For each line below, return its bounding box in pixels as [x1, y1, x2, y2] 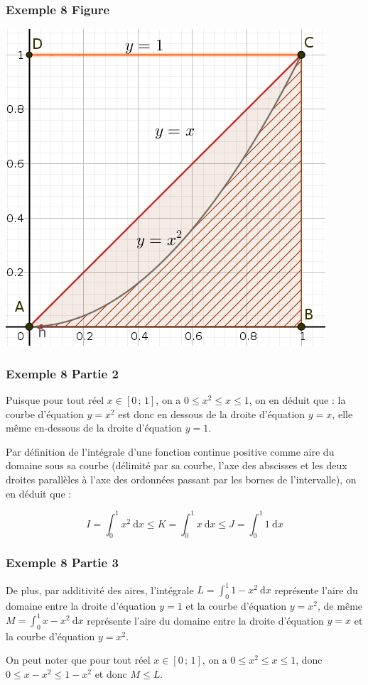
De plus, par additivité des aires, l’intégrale [6, 582, 194, 597]
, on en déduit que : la [249, 393, 346, 407]
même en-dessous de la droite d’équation [6, 420, 182, 435]
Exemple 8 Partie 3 [6, 554, 119, 571]
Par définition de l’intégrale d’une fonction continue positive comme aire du [6, 444, 335, 459]
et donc [94, 667, 127, 681]
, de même [318, 598, 363, 613]
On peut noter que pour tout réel [6, 652, 151, 667]
